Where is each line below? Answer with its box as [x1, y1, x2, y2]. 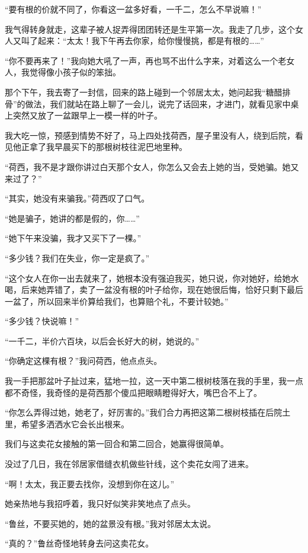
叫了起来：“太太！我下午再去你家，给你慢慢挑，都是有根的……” [21, 34, 264, 47]
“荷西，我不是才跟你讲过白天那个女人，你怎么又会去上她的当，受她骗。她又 [5, 160, 299, 172]
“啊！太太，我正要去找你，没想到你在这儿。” [5, 477, 175, 490]
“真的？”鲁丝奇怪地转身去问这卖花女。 [5, 537, 154, 549]
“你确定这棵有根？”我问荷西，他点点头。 [5, 354, 162, 367]
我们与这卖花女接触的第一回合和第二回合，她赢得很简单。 [5, 437, 229, 450]
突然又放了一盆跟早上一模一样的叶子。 [12, 109, 162, 122]
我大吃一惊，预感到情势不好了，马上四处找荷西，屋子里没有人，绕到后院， [5, 129, 295, 141]
